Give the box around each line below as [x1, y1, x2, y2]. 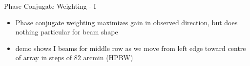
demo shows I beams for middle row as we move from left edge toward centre [15, 43, 246, 53]
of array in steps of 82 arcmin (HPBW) [15, 52, 133, 63]
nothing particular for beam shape [15, 27, 118, 37]
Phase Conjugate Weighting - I [4, 1, 96, 11]
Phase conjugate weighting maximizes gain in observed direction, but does [15, 17, 238, 27]
